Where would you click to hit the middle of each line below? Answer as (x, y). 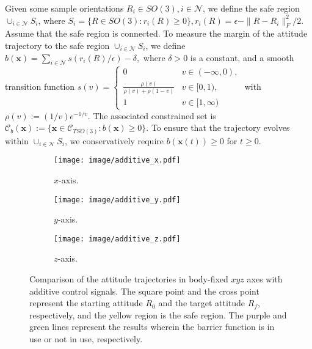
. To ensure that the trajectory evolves (218, 127)
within (17, 140)
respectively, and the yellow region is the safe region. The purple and (158, 314)
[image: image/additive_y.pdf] (117, 200)
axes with (265, 279)
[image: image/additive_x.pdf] (117, 160)
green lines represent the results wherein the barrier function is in (152, 327)
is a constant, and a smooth (242, 57)
